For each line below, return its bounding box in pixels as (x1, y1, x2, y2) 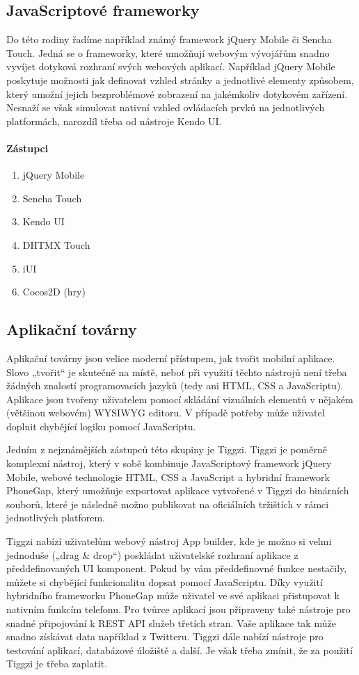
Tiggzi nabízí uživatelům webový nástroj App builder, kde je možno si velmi (6, 534, 332, 548)
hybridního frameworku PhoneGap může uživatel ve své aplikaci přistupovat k (6, 588, 340, 603)
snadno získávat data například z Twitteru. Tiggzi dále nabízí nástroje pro (6, 629, 324, 644)
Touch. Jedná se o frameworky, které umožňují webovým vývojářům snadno (6, 45, 330, 60)
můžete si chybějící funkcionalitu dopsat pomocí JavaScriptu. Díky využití (6, 574, 323, 589)
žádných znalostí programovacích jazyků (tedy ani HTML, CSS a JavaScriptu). (6, 378, 344, 393)
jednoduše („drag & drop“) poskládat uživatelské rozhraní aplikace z (6, 547, 298, 562)
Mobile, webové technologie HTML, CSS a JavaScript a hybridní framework (6, 469, 330, 484)
